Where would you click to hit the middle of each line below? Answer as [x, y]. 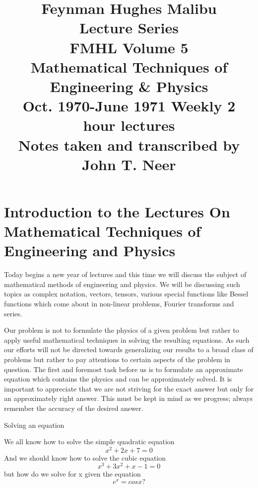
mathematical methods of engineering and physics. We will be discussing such [122, 284]
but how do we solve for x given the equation [72, 474]
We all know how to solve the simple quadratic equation [89, 441]
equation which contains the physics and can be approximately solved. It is [118, 379]
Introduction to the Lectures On [117, 211]
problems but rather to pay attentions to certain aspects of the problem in [117, 359]
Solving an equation [34, 425]
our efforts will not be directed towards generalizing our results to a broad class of [129, 349]
